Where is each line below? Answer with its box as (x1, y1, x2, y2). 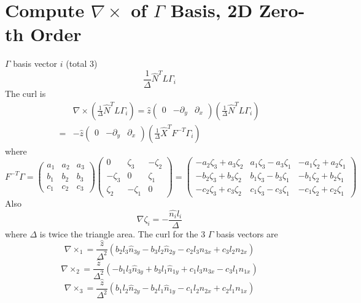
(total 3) (66, 57, 98, 70)
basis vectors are (216, 227, 278, 240)
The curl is (5, 86, 46, 99)
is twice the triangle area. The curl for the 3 (39, 227, 206, 240)
